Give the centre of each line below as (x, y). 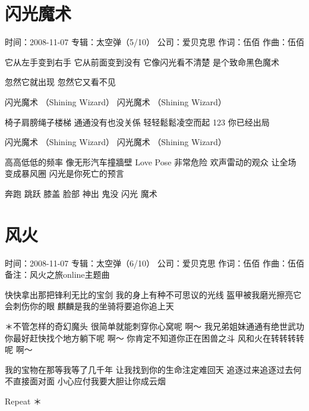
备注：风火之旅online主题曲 (57, 274)
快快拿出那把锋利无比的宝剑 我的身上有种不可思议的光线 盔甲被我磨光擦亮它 (153, 294)
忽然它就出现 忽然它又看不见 (60, 82)
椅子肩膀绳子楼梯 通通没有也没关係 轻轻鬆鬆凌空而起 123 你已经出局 (137, 122)
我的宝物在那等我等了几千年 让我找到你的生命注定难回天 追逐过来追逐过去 (149, 369)
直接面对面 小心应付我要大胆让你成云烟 (89, 381)
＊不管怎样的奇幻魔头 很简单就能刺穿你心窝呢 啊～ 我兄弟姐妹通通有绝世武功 (154, 326)
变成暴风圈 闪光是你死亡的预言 (64, 173)
